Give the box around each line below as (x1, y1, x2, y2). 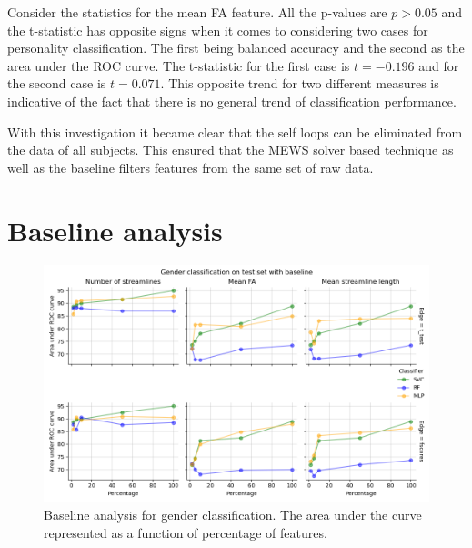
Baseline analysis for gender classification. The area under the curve (44, 505, 422, 524)
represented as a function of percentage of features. (44, 523, 327, 542)
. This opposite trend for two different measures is (160, 74, 439, 93)
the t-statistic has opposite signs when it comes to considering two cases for (7, 20, 428, 39)
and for (418, 56, 459, 75)
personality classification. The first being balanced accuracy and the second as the (7, 38, 465, 57)
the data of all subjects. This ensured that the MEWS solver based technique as (7, 140, 454, 159)
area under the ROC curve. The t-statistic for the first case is (7, 56, 350, 75)
